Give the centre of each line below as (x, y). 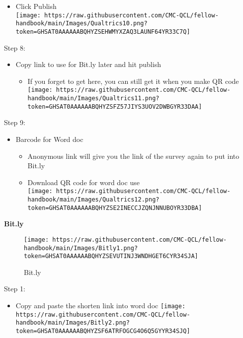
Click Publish (36, 6)
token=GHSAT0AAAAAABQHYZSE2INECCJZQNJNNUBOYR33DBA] (115, 208)
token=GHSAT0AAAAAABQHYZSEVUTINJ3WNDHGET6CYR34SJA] (111, 256)
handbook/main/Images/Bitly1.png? (81, 248)
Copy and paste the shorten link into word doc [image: (101, 305)
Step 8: (15, 47)
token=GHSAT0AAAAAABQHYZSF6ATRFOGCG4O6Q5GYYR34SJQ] (103, 331)
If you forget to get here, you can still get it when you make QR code (133, 81)
